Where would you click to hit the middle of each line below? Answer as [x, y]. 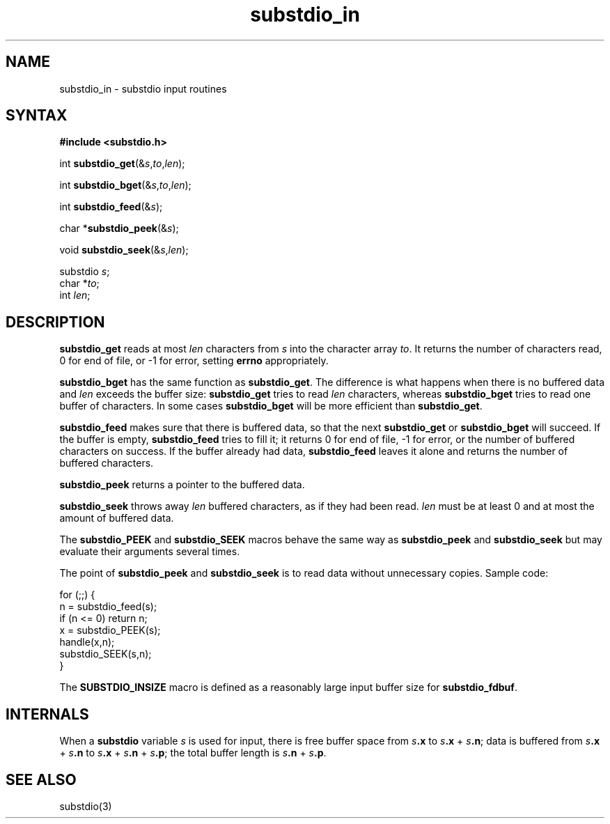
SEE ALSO [41, 779]
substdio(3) [86, 806]
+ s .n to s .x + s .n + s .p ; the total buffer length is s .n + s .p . [193, 753]
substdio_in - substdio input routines [143, 88]
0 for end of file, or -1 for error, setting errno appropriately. [194, 361]
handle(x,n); [87, 642]
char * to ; [79, 283]
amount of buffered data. [117, 518]
